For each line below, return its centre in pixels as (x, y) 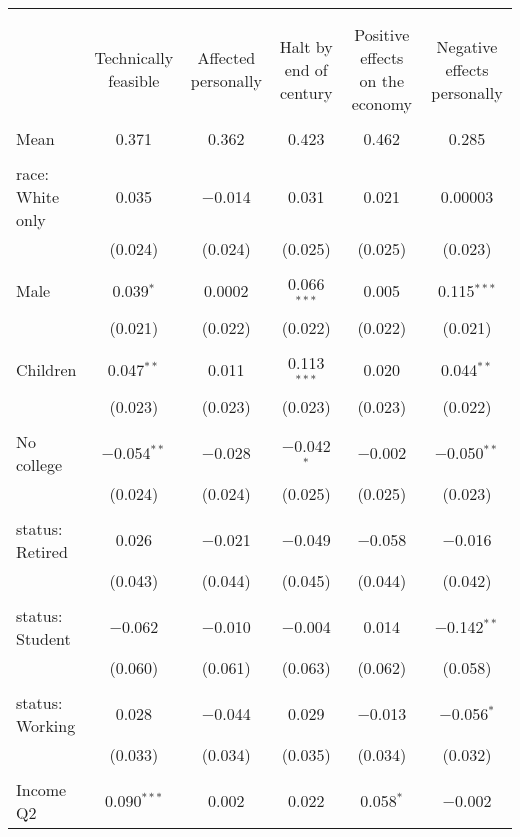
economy (382, 103)
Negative (467, 46)
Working (46, 725)
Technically (134, 57)
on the (382, 80)
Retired (42, 551)
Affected (226, 57)
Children (46, 370)
